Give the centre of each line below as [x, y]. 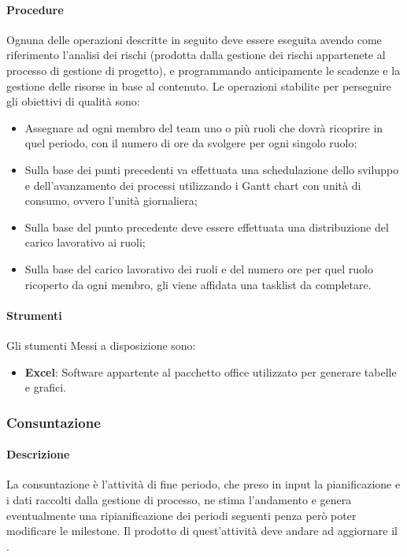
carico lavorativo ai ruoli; [85, 242]
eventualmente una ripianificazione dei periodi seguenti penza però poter [181, 515]
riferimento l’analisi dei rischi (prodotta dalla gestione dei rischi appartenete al [196, 55]
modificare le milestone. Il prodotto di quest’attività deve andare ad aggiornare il [202, 531]
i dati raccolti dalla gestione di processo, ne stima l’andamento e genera [179, 499]
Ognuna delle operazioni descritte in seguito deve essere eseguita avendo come [194, 39]
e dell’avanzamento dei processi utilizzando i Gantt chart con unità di [193, 185]
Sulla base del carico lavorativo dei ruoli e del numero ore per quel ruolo [199, 268]
